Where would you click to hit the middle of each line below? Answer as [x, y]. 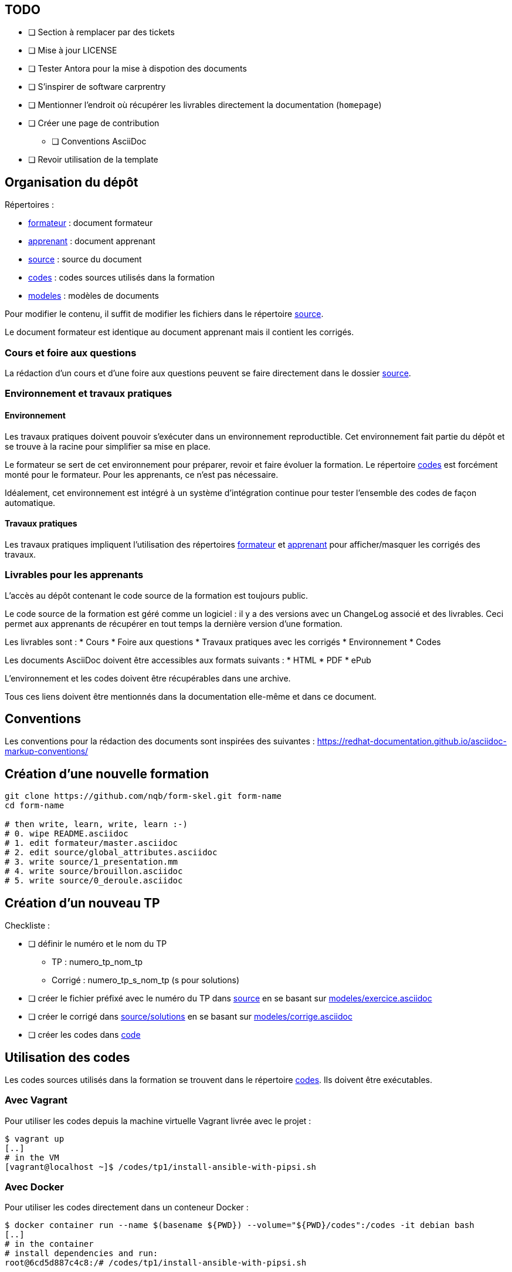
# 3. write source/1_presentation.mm [91, 862]
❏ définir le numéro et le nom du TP [98, 944]
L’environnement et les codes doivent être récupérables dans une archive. [148, 678]
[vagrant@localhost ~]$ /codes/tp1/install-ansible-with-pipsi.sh [161, 1167]
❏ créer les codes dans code [84, 1035]
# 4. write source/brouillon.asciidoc [94, 871]
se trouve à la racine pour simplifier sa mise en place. [108, 446]
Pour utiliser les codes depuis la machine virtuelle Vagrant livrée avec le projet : [158, 1121]
